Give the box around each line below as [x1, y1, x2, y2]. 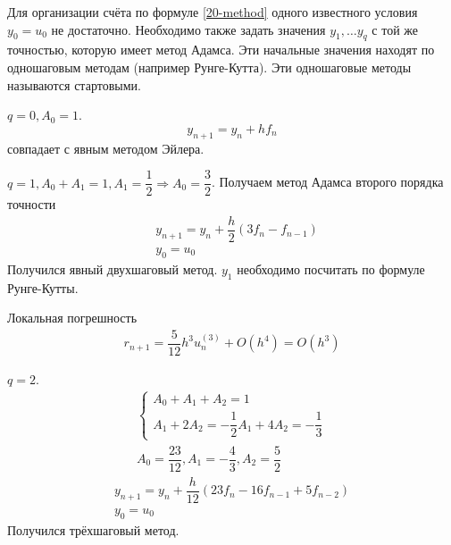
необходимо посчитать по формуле [237, 259, 425, 278]
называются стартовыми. [7, 75, 141, 94]
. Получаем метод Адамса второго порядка [211, 172, 444, 191]
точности [7, 195, 56, 214]
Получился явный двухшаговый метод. [7, 259, 218, 278]
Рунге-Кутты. [7, 278, 79, 297]
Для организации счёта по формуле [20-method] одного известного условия [7, 3, 418, 21]
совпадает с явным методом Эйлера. [7, 138, 205, 157]
